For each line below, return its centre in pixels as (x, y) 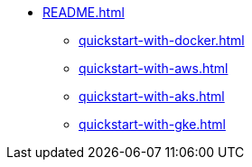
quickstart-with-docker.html (162, 40)
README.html (84, 12)
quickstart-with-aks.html (152, 96)
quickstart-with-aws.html (154, 68)
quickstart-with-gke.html (152, 124)
